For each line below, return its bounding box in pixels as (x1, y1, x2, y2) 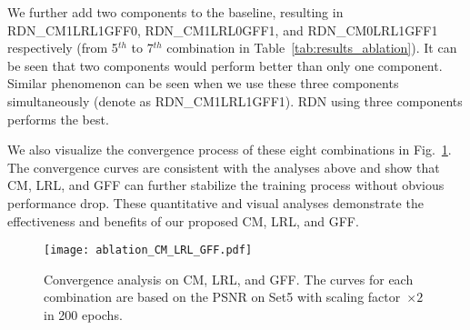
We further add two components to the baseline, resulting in (7, 3, 344, 21)
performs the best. (7, 109, 109, 128)
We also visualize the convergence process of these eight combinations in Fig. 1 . (7, 140, 452, 159)
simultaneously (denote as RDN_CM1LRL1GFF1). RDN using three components (7, 91, 463, 110)
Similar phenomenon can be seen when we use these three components (7, 74, 399, 93)
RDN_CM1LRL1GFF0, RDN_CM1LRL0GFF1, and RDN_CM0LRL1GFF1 (7, 20, 438, 39)
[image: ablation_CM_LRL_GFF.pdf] (44, 244, 253, 257)
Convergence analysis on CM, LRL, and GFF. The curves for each (44, 269, 414, 288)
